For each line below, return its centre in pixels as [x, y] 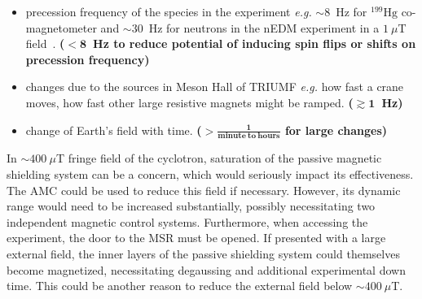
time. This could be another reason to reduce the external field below [180, 286]
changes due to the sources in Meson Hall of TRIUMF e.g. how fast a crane [215, 87]
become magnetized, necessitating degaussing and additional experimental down [206, 269]
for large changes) [336, 130]
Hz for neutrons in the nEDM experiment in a [264, 27]
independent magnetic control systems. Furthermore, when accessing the [187, 221]
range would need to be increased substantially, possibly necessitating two [191, 206]
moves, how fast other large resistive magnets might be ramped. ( [189, 102]
